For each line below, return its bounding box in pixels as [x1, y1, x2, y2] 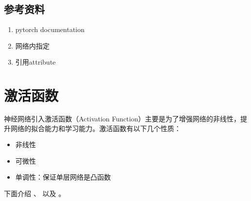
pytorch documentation [15, 24, 85, 34]
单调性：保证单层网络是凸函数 [15, 172, 111, 182]
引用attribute [15, 57, 56, 67]
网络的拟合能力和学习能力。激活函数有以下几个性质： [10, 123, 181, 133]
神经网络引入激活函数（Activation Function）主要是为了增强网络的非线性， [4, 114, 240, 124]
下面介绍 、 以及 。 [4, 188, 65, 199]
